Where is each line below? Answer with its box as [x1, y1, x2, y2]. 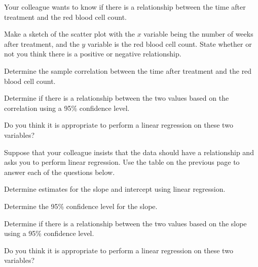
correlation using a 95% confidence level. [4, 102, 130, 113]
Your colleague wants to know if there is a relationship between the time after [4, 2, 246, 12]
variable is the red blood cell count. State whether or [87, 38, 252, 49]
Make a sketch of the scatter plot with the [4, 28, 135, 39]
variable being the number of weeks [143, 28, 253, 39]
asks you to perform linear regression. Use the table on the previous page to [4, 157, 240, 167]
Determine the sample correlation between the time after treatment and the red [4, 65, 252, 76]
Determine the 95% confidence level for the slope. [4, 200, 158, 211]
